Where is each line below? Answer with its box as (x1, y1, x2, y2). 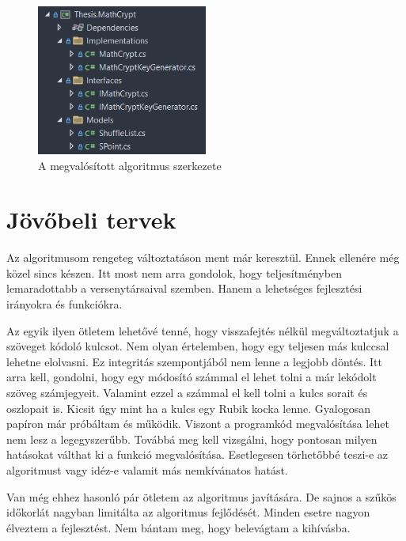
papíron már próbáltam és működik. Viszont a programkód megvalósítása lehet (6, 415, 389, 432)
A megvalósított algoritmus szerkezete (38, 157, 222, 173)
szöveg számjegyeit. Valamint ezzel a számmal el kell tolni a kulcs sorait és (6, 384, 368, 401)
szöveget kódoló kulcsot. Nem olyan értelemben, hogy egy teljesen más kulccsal (6, 338, 389, 354)
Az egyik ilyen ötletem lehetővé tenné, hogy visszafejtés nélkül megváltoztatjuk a (6, 322, 399, 339)
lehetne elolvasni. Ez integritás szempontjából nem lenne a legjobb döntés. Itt (6, 353, 382, 369)
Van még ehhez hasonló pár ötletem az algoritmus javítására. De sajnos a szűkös (6, 488, 397, 505)
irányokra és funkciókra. (6, 296, 123, 312)
